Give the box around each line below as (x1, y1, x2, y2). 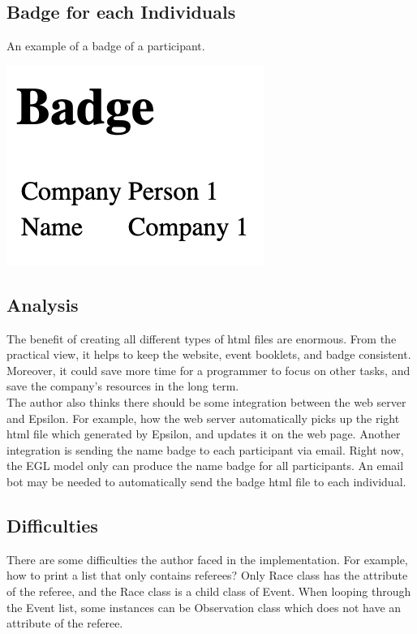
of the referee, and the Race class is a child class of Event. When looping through (6, 582, 411, 599)
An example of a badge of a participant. (6, 37, 205, 54)
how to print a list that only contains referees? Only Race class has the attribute (6, 567, 408, 584)
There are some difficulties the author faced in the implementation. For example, (6, 550, 408, 567)
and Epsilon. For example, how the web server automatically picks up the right (6, 409, 400, 426)
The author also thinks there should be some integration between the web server (6, 393, 406, 410)
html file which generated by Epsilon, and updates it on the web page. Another (6, 425, 401, 442)
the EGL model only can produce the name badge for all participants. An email (6, 457, 404, 474)
